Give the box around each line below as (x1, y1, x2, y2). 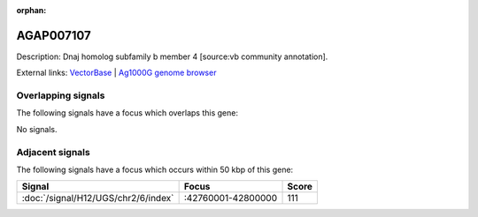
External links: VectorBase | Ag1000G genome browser (16, 67, 217, 79)
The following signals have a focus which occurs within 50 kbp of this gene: (16, 164, 294, 175)
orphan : (16, 5, 47, 15)
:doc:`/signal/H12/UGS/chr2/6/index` (21, 192, 174, 205)
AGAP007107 (16, 27, 92, 43)
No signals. (16, 123, 58, 134)
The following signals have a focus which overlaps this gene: (16, 108, 239, 118)
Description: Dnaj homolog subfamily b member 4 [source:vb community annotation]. (16, 51, 328, 62)
